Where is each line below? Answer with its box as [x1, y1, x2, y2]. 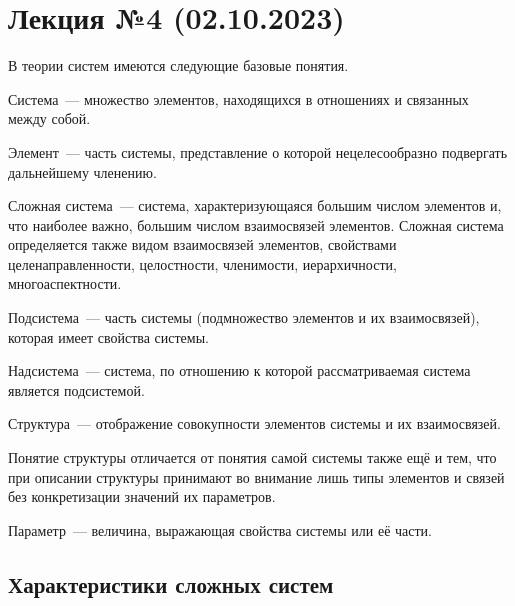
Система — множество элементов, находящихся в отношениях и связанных [8, 88, 469, 109]
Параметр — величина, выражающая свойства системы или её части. [8, 519, 432, 540]
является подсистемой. [8, 379, 145, 400]
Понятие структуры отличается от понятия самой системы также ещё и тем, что [8, 447, 497, 468]
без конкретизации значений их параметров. [8, 486, 276, 507]
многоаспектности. [8, 273, 122, 294]
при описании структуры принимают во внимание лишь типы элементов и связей [8, 466, 505, 487]
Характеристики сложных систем [8, 568, 334, 599]
